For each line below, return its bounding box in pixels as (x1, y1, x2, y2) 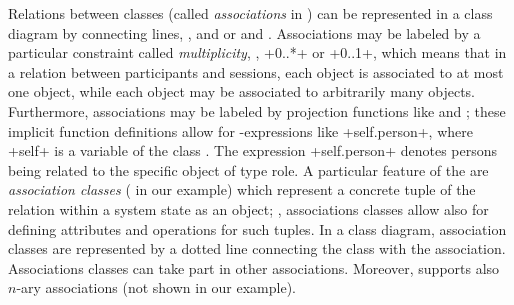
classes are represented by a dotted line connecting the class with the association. (8, 238, 506, 259)
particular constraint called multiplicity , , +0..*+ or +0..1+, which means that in (8, 42, 507, 63)
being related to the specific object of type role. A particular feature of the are (8, 159, 489, 180)
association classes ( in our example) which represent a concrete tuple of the (8, 179, 476, 200)
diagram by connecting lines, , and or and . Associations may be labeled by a (8, 22, 481, 43)
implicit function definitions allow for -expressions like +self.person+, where (8, 120, 473, 141)
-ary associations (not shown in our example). (16, 277, 297, 298)
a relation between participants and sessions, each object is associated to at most (8, 61, 504, 82)
